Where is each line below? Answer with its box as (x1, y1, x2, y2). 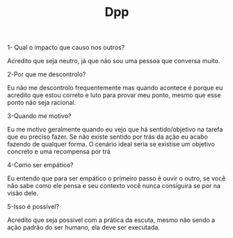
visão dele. (7, 189, 39, 198)
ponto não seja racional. (7, 99, 77, 107)
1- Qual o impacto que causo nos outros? (7, 43, 125, 52)
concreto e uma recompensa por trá (7, 147, 111, 156)
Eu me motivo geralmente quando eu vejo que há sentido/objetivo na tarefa (7, 126, 223, 134)
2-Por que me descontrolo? (7, 70, 86, 78)
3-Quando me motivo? (7, 112, 72, 120)
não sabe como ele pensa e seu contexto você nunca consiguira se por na (7, 182, 221, 190)
